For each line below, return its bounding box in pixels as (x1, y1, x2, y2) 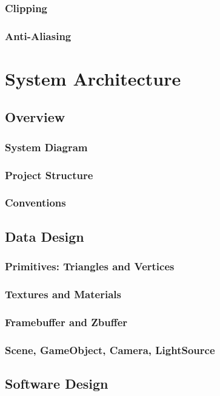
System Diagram (5, 139, 88, 154)
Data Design (5, 227, 84, 245)
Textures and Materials (5, 286, 121, 301)
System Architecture (5, 66, 181, 90)
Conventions (5, 195, 66, 210)
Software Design (5, 374, 108, 392)
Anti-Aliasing (5, 28, 72, 43)
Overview (5, 108, 65, 126)
